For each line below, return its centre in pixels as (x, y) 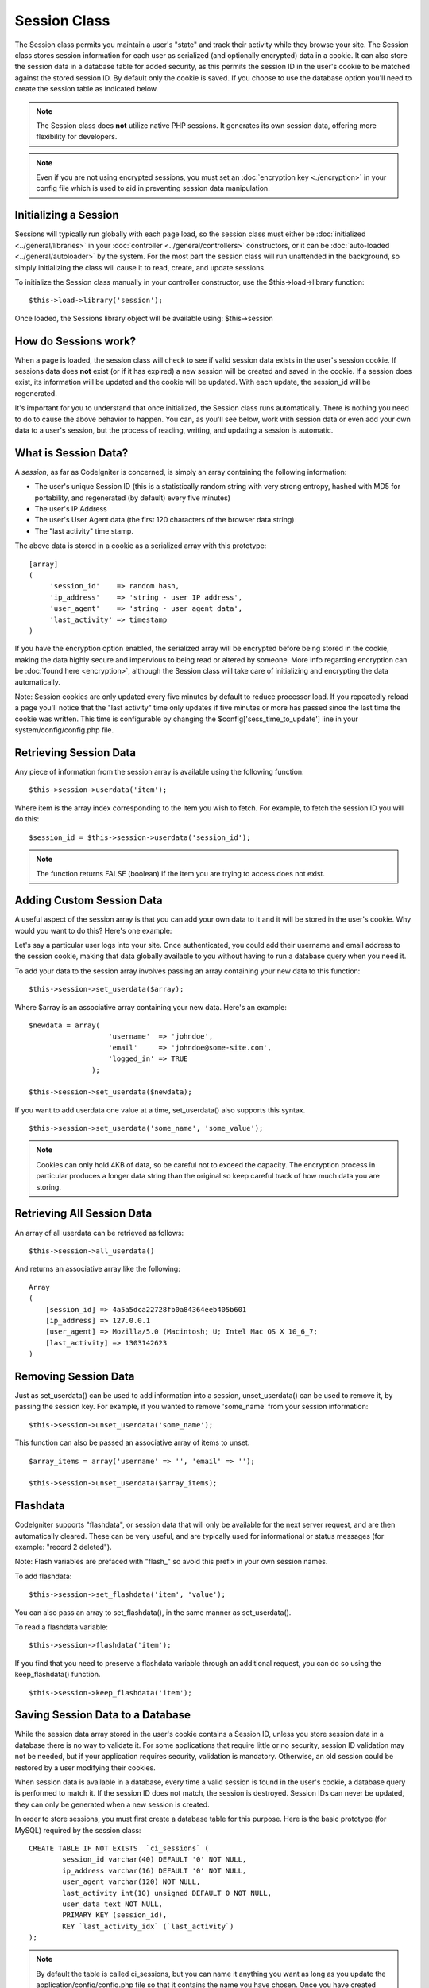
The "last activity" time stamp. (84, 531)
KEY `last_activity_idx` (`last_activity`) (148, 1926)
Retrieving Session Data (75, 753)
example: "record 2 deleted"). (63, 1547)
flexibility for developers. (77, 137)
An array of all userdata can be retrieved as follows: (99, 1233)
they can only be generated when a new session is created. (112, 1804)
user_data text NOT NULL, (112, 1904)
